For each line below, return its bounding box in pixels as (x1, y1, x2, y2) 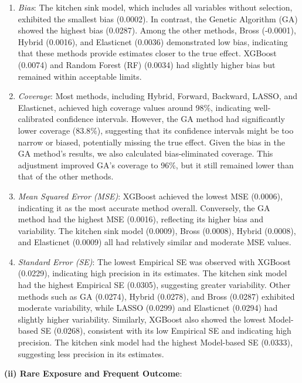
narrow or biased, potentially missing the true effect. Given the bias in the (18, 135, 285, 148)
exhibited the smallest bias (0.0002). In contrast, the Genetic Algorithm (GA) (18, 12, 298, 25)
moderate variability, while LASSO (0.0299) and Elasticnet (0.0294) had (18, 301, 278, 314)
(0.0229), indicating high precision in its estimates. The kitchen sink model (18, 267, 287, 279)
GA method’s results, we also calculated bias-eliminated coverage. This (18, 147, 273, 160)
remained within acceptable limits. (18, 70, 142, 82)
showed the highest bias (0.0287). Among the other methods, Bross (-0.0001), (18, 24, 296, 36)
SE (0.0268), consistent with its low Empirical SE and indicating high (40, 324, 291, 337)
